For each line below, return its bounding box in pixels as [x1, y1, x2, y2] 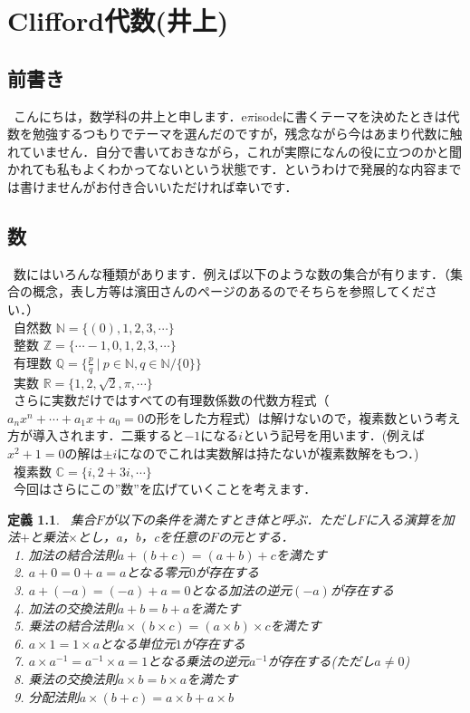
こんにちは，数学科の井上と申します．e [13, 106, 247, 125]
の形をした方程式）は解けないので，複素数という [143, 408, 436, 427]
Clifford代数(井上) [7, 2, 229, 39]
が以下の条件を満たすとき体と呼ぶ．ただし [103, 509, 358, 528]
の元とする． [217, 527, 294, 546]
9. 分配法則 [14, 687, 80, 706]
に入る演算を [365, 509, 442, 528]
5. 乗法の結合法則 [14, 616, 118, 635]
